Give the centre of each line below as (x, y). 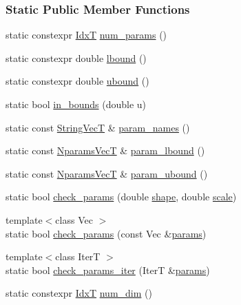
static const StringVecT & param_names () (98, 127)
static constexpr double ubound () (77, 81)
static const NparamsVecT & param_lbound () (105, 150)
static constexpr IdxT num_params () (86, 35)
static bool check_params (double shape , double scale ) (121, 197)
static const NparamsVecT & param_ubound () (107, 173)
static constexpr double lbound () (76, 57)
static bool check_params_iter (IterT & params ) (108, 270)
